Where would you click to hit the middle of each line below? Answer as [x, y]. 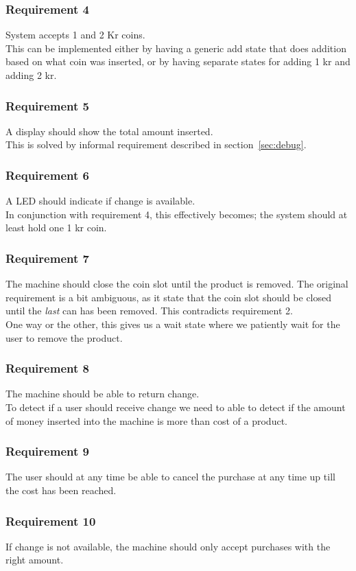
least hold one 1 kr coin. [56, 228]
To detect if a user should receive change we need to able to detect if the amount [176, 407]
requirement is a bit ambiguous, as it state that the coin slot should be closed [169, 297]
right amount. [35, 560]
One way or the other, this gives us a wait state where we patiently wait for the [173, 324]
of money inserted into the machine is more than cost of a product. [146, 420]
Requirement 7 [47, 258]
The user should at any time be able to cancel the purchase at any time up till [170, 477]
